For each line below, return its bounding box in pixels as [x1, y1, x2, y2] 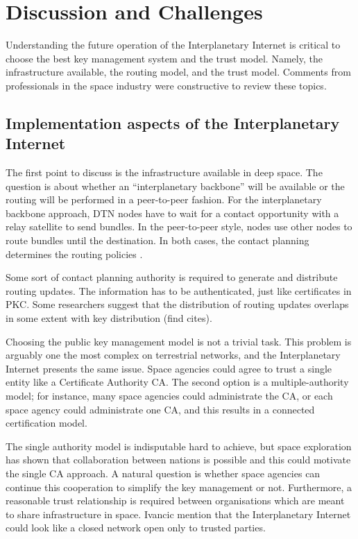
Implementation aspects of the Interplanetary [6, 112, 340, 133]
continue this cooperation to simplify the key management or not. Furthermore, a [6, 479, 352, 494]
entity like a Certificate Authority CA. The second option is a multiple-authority [6, 375, 349, 389]
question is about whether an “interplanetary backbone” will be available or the [6, 178, 345, 193]
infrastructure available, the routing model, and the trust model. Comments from [6, 65, 351, 79]
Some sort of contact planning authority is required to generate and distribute [6, 270, 338, 284]
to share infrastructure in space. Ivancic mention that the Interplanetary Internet [6, 506, 351, 521]
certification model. [6, 416, 87, 430]
